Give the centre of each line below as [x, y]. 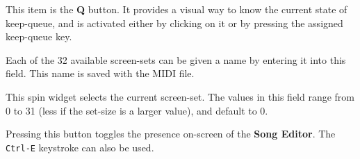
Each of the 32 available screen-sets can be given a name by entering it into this [176, 59]
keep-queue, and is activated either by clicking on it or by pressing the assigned [174, 23]
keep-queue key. [39, 36]
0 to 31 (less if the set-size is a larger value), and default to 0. [137, 110]
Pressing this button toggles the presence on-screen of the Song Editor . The [171, 134]
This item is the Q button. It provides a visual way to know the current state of [177, 9]
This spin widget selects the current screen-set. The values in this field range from [180, 96]
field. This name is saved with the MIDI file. [100, 73]
